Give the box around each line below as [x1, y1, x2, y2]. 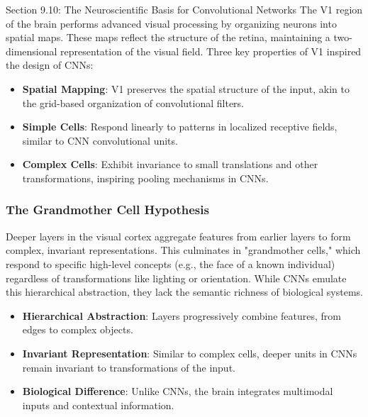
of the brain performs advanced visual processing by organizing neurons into [6, 16, 337, 30]
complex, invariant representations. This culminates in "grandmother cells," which [6, 243, 361, 257]
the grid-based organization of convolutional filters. [22, 95, 244, 110]
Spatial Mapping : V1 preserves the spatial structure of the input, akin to [22, 81, 350, 96]
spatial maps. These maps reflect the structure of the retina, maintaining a [6, 30, 330, 45]
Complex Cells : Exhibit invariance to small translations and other [22, 157, 318, 172]
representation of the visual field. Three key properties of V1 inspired [60, 43, 362, 58]
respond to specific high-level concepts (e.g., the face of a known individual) [6, 256, 335, 271]
